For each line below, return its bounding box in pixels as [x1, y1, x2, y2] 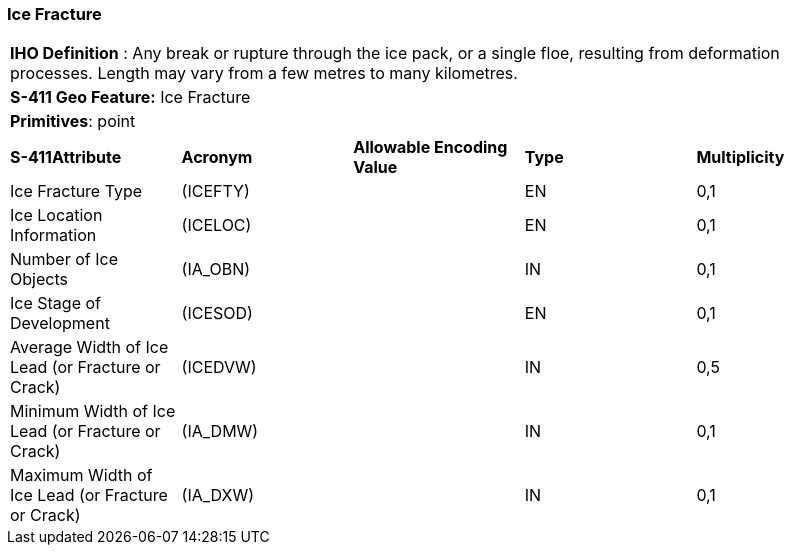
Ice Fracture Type [10, 181, 143, 202]
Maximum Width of [10, 465, 153, 486]
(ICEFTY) [181, 181, 250, 202]
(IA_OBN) [181, 259, 251, 280]
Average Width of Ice [10, 337, 169, 358]
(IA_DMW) [181, 421, 259, 442]
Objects [10, 269, 68, 290]
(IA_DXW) [181, 485, 255, 506]
